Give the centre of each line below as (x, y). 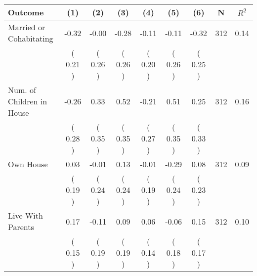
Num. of (22, 90)
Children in (28, 101)
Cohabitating (31, 38)
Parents (21, 227)
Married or (27, 27)
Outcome (26, 12)
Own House (28, 164)
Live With (25, 215)
